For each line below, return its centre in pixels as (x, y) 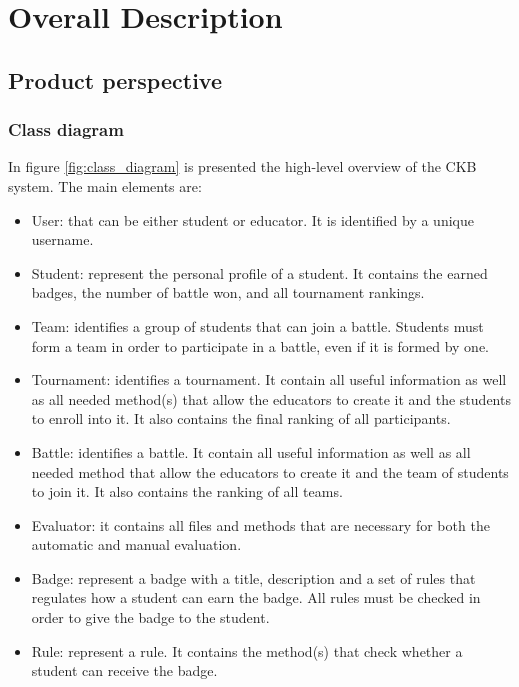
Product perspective (115, 79)
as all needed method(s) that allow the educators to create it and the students (271, 398)
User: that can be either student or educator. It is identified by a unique (252, 219)
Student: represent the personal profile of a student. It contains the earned (259, 272)
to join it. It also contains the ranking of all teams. (187, 491)
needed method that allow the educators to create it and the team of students (270, 471)
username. (62, 239)
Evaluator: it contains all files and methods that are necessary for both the (260, 524)
